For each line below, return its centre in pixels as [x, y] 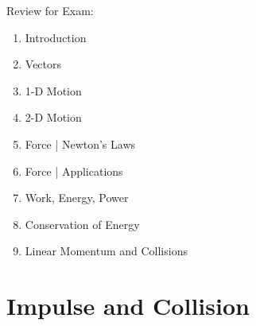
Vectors [43, 64]
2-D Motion [53, 117]
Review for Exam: [50, 10]
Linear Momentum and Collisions [106, 251]
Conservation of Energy [82, 224]
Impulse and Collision [128, 306]
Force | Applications [74, 171]
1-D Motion [53, 90]
